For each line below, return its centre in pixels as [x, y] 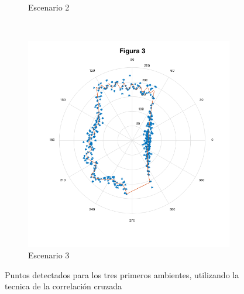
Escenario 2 [49, 7]
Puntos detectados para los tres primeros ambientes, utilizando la [122, 274]
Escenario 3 [49, 255]
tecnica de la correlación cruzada [63, 286]
